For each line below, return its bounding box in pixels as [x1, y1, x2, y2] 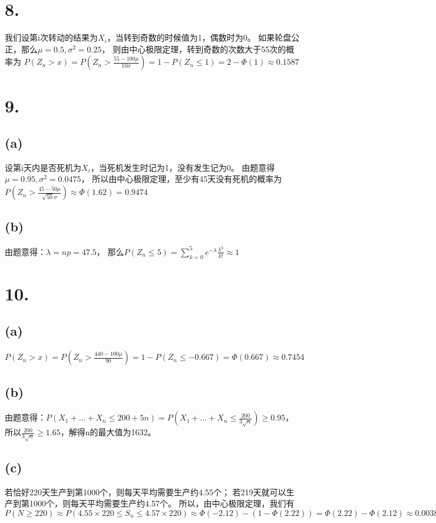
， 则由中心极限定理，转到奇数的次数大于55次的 [101, 42, 286, 55]
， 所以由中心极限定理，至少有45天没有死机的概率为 [81, 173, 282, 185]
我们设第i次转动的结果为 [5, 31, 98, 44]
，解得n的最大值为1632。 [60, 426, 156, 438]
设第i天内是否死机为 [5, 161, 81, 173]
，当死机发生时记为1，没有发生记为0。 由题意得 [90, 161, 275, 173]
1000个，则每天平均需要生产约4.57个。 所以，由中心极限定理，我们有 [29, 497, 295, 509]
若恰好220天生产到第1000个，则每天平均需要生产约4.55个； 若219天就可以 [5, 485, 286, 498]
